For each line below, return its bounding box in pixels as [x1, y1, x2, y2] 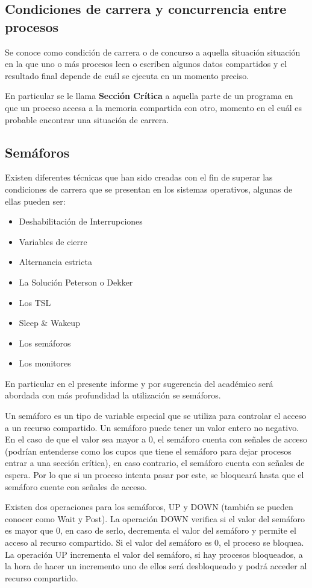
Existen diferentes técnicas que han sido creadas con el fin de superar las [5, 171, 273, 184]
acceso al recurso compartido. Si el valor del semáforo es [5, 536, 212, 549]
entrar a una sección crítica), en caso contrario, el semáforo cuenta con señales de [5, 456, 305, 469]
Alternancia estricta [19, 255, 92, 268]
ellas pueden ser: [5, 194, 66, 207]
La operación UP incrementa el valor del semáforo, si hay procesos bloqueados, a [5, 548, 303, 560]
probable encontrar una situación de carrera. [5, 113, 169, 126]
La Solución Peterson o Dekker [19, 275, 133, 288]
